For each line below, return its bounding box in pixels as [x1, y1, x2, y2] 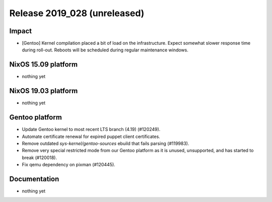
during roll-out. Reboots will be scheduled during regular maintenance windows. [22, 47, 188, 53]
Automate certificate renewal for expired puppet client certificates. [22, 133, 161, 140]
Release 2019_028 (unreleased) [9, 8, 145, 19]
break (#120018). [22, 154, 57, 161]
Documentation [9, 174, 59, 183]
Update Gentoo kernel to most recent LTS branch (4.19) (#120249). [22, 126, 161, 132]
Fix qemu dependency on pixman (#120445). [22, 162, 115, 168]
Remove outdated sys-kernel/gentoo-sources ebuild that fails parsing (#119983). [22, 140, 189, 146]
